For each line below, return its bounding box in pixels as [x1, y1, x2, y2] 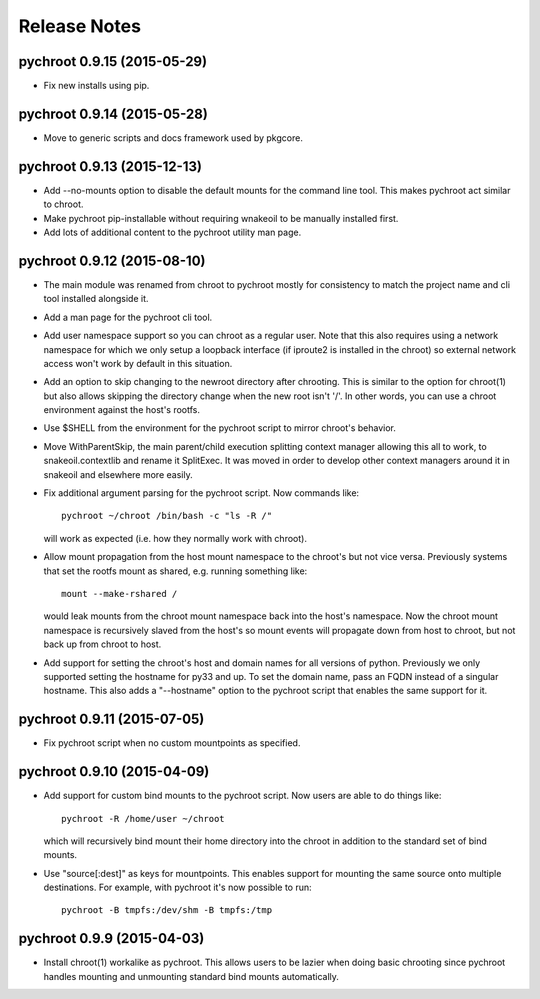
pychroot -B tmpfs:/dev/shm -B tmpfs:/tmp [61, 905, 273, 916]
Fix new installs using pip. [43, 80, 150, 92]
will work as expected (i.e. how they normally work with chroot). [43, 532, 307, 544]
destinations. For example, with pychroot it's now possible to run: [43, 881, 312, 894]
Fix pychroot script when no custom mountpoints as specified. [43, 737, 301, 749]
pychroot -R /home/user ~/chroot [61, 813, 225, 824]
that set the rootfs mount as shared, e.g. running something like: [43, 565, 308, 577]
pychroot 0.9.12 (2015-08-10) [18, 252, 206, 269]
